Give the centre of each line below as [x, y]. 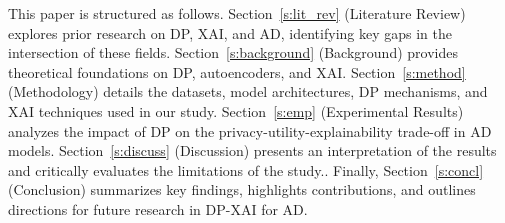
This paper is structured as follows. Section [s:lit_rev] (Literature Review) [237, 13]
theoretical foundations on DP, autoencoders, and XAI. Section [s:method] [237, 71]
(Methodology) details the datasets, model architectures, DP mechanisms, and [248, 91]
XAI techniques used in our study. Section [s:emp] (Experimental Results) [236, 110]
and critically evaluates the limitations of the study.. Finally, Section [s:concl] [246, 169]
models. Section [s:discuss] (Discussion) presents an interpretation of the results [252, 150]
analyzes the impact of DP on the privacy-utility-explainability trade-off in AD [250, 130]
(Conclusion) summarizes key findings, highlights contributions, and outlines [242, 189]
